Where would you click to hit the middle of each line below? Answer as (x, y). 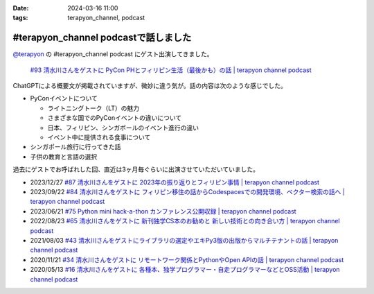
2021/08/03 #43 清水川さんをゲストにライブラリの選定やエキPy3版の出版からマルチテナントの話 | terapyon (184, 240)
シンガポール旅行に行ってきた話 (75, 147)
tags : (20, 18)
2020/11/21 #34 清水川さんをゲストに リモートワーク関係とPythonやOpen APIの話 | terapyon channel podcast (187, 259)
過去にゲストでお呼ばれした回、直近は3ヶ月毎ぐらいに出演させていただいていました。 (136, 169)
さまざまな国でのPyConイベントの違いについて (115, 118)
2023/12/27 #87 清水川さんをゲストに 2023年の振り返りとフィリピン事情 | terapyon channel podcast (175, 182)
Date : (21, 8)
